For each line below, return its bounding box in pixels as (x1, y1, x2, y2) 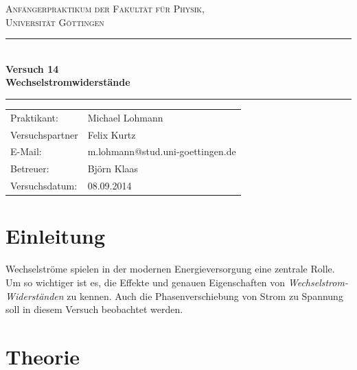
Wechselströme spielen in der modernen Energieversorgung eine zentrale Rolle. (5, 262, 335, 276)
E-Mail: (10, 144, 42, 159)
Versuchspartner (10, 127, 78, 141)
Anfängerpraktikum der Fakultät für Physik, (5, 1, 205, 15)
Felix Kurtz (87, 127, 136, 141)
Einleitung (5, 222, 106, 250)
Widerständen (5, 288, 64, 303)
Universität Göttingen (5, 14, 104, 29)
